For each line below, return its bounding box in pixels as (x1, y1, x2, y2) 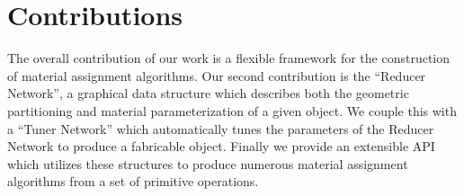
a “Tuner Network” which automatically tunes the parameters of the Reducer (7, 119, 434, 138)
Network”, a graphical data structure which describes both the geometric (7, 84, 409, 102)
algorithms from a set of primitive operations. (7, 172, 259, 191)
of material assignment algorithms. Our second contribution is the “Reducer (7, 66, 426, 85)
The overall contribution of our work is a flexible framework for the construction (7, 49, 451, 67)
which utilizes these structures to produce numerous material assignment (7, 154, 408, 173)
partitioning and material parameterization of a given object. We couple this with (7, 101, 457, 120)
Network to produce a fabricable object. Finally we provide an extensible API (7, 137, 435, 156)
